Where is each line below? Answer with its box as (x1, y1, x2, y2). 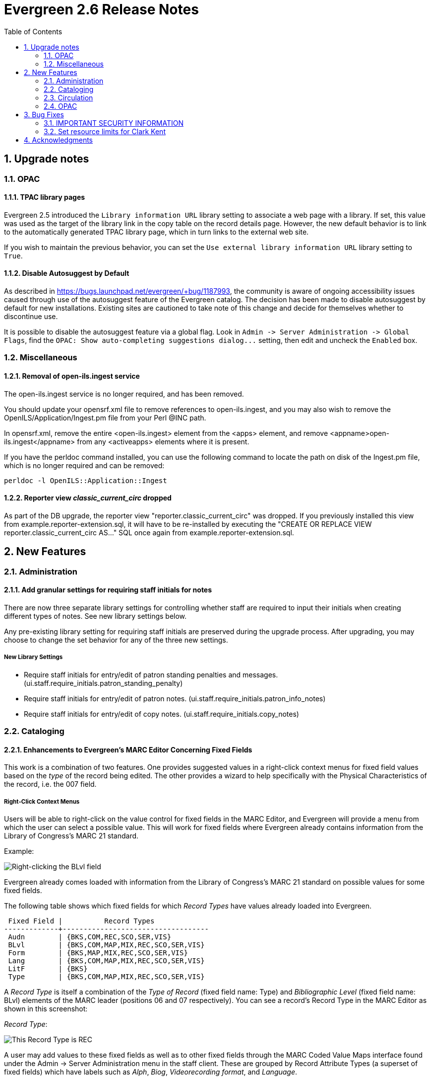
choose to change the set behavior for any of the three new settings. (4, 635, 228, 644)
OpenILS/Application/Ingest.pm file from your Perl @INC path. (4, 413, 206, 422)
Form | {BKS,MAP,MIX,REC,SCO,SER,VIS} (8, 949, 188, 957)
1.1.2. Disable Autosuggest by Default (4, 269, 129, 278)
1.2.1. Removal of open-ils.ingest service (4, 372, 140, 381)
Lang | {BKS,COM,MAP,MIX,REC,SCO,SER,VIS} (8, 957, 205, 965)
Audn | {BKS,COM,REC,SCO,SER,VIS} (8, 933, 172, 941)
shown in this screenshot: (4, 1004, 88, 1013)
